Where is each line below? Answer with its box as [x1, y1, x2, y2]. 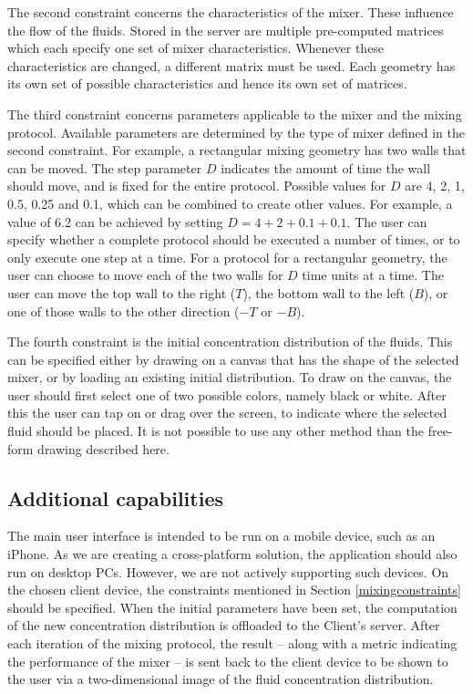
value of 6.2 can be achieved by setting [7, 212, 223, 231]
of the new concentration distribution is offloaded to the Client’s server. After [7, 616, 440, 635]
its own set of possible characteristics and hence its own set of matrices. [7, 74, 407, 93]
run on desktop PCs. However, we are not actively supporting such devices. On [7, 562, 449, 581]
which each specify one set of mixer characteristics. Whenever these [7, 38, 385, 57]
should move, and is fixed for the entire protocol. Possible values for [7, 176, 386, 195]
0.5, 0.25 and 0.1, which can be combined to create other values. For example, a [7, 193, 453, 212]
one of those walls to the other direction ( [7, 301, 240, 320]
